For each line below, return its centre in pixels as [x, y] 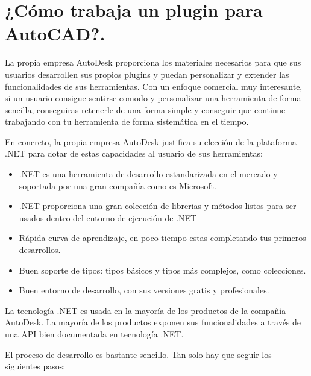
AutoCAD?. [55, 33]
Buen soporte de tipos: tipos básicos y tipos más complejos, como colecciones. [162, 270]
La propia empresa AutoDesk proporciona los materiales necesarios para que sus [153, 62]
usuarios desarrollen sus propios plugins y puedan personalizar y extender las [147, 74]
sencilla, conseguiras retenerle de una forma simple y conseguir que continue [145, 109]
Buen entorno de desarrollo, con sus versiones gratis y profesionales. [144, 290]
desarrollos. [40, 250]
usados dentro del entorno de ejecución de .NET [108, 217]
